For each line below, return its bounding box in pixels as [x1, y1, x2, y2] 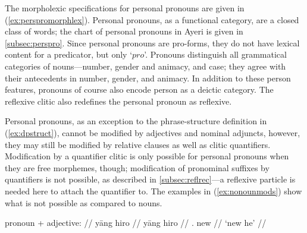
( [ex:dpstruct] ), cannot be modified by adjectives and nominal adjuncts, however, [5, 126, 300, 138]
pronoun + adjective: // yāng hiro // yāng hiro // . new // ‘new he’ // [5, 216, 267, 229]
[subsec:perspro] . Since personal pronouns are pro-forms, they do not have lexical [5, 36, 300, 49]
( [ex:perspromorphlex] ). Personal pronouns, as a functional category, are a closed [5, 13, 299, 26]
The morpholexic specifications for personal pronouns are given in [5, 2, 245, 14]
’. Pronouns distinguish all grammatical [144, 48, 287, 61]
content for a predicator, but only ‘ [5, 48, 133, 61]
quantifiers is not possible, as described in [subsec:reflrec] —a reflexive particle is [5, 173, 296, 185]
